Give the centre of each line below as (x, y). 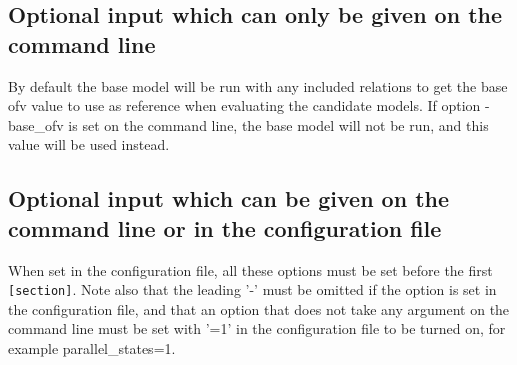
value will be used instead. (89, 144)
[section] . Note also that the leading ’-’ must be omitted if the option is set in (252, 289)
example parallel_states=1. (92, 348)
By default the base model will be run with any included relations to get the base (258, 85)
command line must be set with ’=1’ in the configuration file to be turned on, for (257, 328)
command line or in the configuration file (225, 227)
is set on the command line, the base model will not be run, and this (278, 124)
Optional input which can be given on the (229, 198)
